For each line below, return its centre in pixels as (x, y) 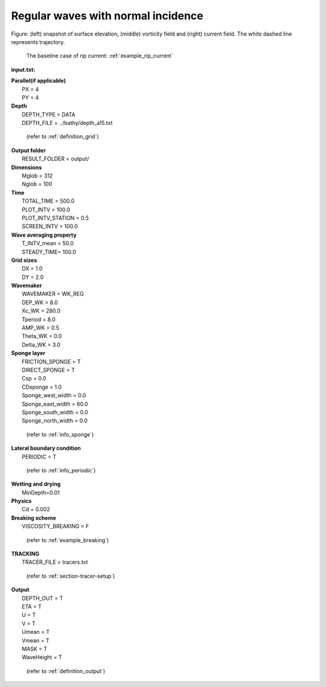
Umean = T (36, 632)
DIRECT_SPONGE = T (49, 370)
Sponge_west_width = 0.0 (54, 395)
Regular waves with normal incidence (107, 16)
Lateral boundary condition (46, 448)
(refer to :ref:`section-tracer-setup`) (71, 576)
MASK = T (35, 648)
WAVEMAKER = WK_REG (53, 294)
